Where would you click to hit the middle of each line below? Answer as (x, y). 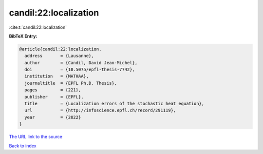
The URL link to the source (36, 137)
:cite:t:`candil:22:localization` (38, 27)
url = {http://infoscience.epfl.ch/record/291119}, (100, 110)
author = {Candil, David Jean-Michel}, (81, 63)
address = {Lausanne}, (59, 56)
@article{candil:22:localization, (60, 49)
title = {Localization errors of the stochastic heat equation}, (114, 104)
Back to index (23, 146)
